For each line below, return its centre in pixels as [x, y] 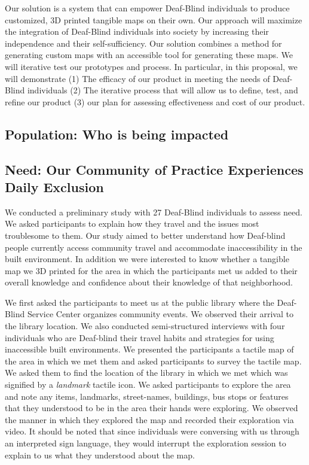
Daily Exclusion [54, 186]
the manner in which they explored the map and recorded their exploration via [149, 419]
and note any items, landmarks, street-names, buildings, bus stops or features [147, 396]
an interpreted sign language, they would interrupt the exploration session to [146, 443]
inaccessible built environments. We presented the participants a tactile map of [149, 349]
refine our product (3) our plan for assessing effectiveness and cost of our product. [155, 101]
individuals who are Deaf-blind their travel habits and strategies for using [140, 337]
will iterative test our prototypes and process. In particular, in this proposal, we [151, 66]
